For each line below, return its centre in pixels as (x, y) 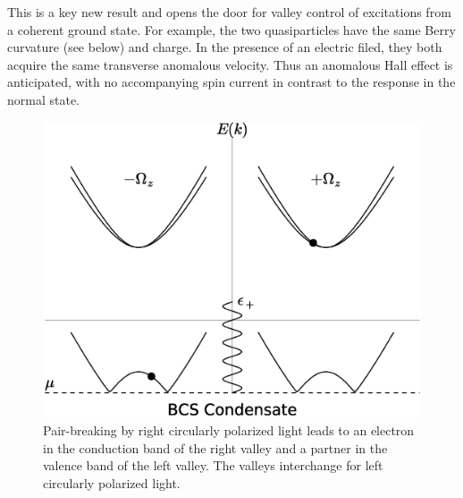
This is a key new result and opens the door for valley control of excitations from (229, 12)
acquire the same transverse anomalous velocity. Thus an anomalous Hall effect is (230, 64)
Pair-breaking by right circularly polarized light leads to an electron (229, 429)
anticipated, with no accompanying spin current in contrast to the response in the (231, 82)
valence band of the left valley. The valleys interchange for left (213, 465)
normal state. (44, 99)
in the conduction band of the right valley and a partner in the (215, 447)
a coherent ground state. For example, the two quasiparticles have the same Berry (231, 29)
